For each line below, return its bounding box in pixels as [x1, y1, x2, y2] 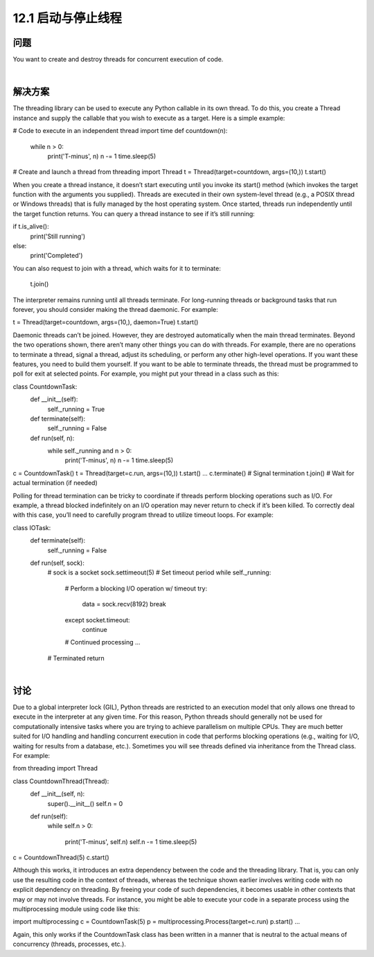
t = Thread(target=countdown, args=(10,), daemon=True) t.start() [12, 318, 199, 326]
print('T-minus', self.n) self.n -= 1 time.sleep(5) [64, 837, 197, 845]
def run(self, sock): [30, 559, 84, 567]
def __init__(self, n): [30, 790, 85, 798]
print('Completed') [30, 252, 83, 260]
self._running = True [47, 405, 105, 413]
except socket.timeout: [64, 615, 131, 624]
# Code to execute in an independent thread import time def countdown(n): [12, 127, 228, 135]
